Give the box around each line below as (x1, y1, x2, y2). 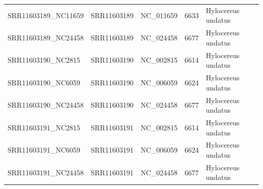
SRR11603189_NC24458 (8, 32, 84, 42)
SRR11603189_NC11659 (8, 10, 84, 20)
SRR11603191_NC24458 (8, 167, 84, 177)
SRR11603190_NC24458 (8, 100, 84, 110)
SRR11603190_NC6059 (8, 77, 80, 87)
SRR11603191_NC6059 (8, 145, 80, 155)
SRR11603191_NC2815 (8, 122, 80, 132)
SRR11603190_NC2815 (8, 55, 80, 65)
